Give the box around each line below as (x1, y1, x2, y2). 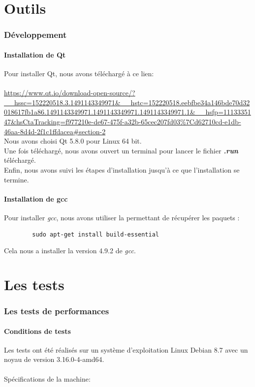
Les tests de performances (4, 305, 109, 317)
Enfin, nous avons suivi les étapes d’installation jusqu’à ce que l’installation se (4, 164, 240, 175)
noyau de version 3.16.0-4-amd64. (4, 354, 104, 364)
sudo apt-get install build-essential (32, 231, 159, 238)
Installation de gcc (4, 193, 68, 204)
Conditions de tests (4, 326, 71, 336)
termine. (4, 174, 29, 184)
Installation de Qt (4, 49, 66, 60)
